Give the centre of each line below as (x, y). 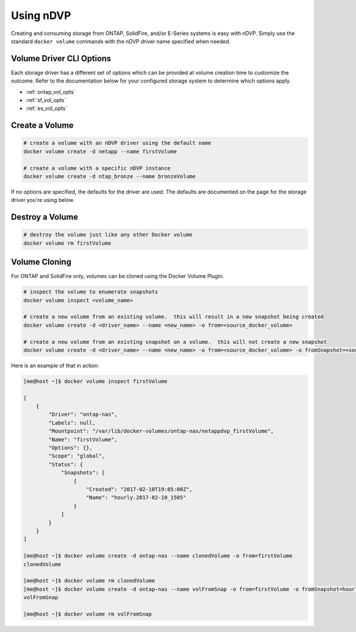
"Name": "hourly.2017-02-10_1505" (136, 498)
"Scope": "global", (77, 456)
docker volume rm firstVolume (67, 243)
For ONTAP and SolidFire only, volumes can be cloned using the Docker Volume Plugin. (117, 276)
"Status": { (66, 464)
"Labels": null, (72, 423)
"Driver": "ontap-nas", (83, 415)
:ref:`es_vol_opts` (47, 108)
